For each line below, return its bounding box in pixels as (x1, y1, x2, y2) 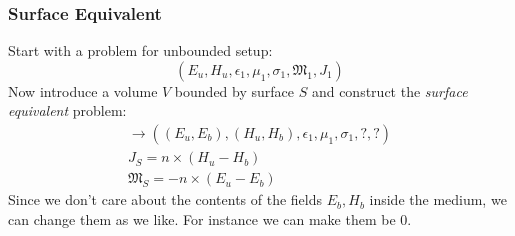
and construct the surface (311, 80, 468, 101)
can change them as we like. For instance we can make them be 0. (8, 208, 412, 229)
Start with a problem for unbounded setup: (8, 40, 273, 61)
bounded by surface (174, 80, 295, 101)
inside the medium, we (369, 189, 507, 210)
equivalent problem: (8, 100, 127, 121)
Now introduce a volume (8, 80, 158, 101)
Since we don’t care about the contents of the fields (8, 189, 323, 210)
